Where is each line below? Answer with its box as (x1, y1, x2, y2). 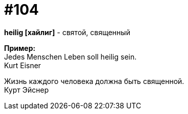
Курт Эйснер (4, 85, 49, 94)
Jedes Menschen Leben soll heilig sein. (4, 52, 137, 61)
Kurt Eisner (4, 61, 41, 70)
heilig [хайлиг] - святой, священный (4, 27, 130, 37)
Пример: (4, 43, 36, 52)
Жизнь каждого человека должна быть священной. (4, 76, 184, 85)
